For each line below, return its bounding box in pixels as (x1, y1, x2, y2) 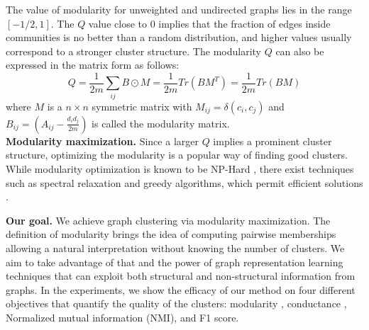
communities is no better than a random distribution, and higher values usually (6, 30, 352, 45)
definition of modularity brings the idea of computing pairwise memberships (6, 227, 336, 241)
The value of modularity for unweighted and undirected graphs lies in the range (6, 2, 352, 16)
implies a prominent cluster (213, 133, 332, 148)
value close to (88, 16, 147, 30)
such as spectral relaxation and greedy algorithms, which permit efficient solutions (6, 175, 363, 190)
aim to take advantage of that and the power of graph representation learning (6, 254, 343, 269)
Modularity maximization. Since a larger (6, 133, 199, 148)
